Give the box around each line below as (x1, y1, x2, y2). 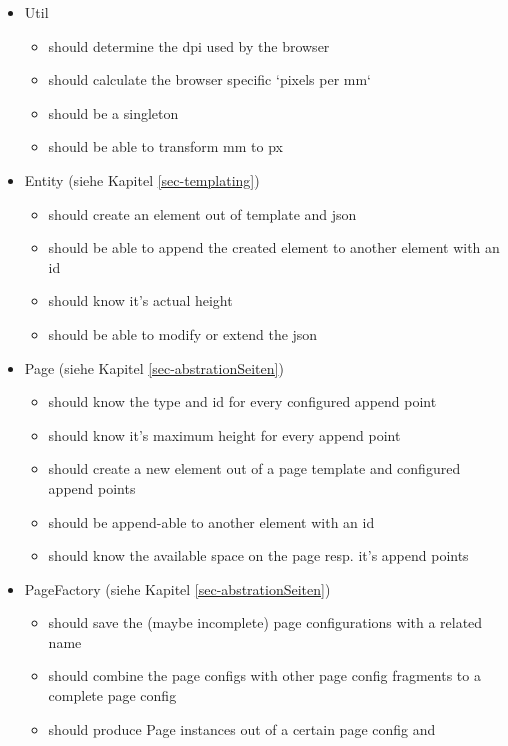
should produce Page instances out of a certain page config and (48, 718, 436, 739)
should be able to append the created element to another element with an (48, 237, 500, 258)
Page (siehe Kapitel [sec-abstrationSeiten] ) (24, 357, 284, 378)
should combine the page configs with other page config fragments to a (48, 665, 481, 686)
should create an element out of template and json (48, 203, 357, 224)
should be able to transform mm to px (48, 136, 283, 157)
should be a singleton (48, 102, 179, 123)
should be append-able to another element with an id (48, 511, 375, 532)
